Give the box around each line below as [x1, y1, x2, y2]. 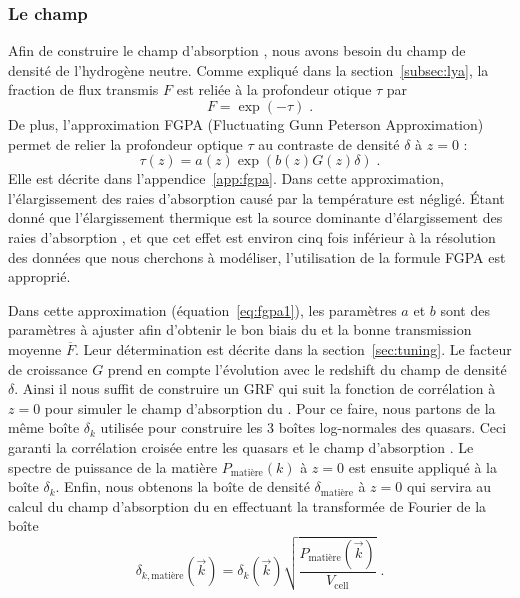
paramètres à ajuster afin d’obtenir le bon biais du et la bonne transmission [8, 319, 472, 340]
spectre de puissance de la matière [8, 456, 218, 477]
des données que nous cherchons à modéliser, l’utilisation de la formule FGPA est [8, 246, 506, 267]
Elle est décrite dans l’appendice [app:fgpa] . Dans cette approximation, [8, 168, 444, 189]
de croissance [8, 358, 88, 379]
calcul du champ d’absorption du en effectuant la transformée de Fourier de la [8, 495, 487, 516]
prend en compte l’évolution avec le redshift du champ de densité [107, 358, 507, 379]
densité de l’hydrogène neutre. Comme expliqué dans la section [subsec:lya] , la [8, 59, 489, 80]
